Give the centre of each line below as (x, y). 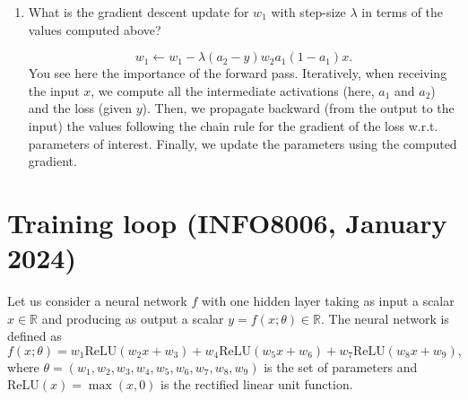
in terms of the (403, 12)
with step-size (308, 12)
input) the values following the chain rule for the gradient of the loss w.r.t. (233, 125)
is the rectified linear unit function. (257, 384)
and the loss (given (80, 108)
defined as (35, 336)
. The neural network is (385, 318)
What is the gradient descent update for (139, 12)
